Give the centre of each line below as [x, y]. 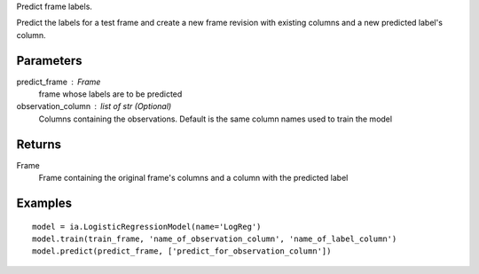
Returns [39, 144]
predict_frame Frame [59, 82]
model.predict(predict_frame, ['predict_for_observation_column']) [182, 251]
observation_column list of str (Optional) [94, 106]
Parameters [49, 61]
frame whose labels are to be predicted [110, 94]
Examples [44, 203]
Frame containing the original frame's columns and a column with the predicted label [193, 178]
